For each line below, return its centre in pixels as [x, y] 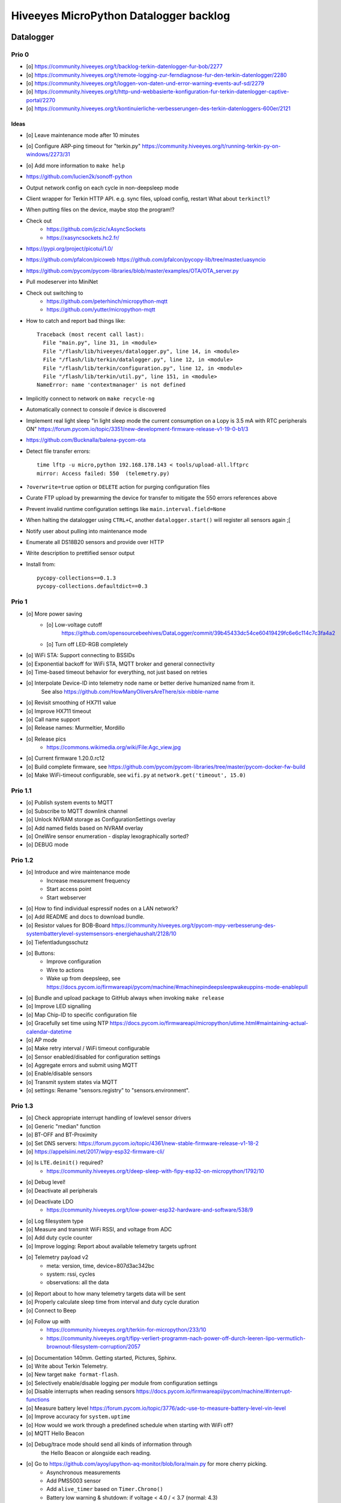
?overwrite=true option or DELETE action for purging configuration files [118, 486]
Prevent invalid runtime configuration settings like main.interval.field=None [126, 509]
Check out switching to [55, 293]
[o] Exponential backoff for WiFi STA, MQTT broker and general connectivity [120, 664]
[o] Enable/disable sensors [59, 1074]
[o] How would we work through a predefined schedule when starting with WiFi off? [130, 1425]
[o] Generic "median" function [63, 1126]
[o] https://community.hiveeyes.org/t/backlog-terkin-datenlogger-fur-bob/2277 [124, 67]
